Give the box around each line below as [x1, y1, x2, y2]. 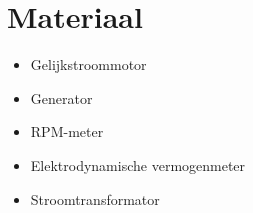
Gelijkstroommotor [30, 54, 147, 75]
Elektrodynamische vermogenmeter [30, 154, 246, 175]
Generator [30, 87, 93, 108]
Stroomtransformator [30, 188, 160, 209]
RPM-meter [30, 121, 104, 142]
